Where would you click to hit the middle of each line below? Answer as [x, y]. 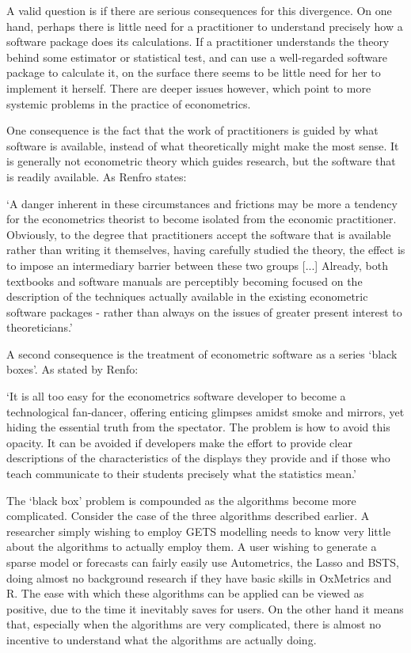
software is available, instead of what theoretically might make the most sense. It [203, 145]
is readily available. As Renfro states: [97, 176]
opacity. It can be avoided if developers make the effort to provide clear [179, 442]
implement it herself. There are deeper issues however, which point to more [189, 87]
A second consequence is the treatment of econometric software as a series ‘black [202, 353]
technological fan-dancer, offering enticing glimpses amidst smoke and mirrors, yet [205, 411]
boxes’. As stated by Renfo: [72, 369]
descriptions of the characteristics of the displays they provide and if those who [198, 458]
